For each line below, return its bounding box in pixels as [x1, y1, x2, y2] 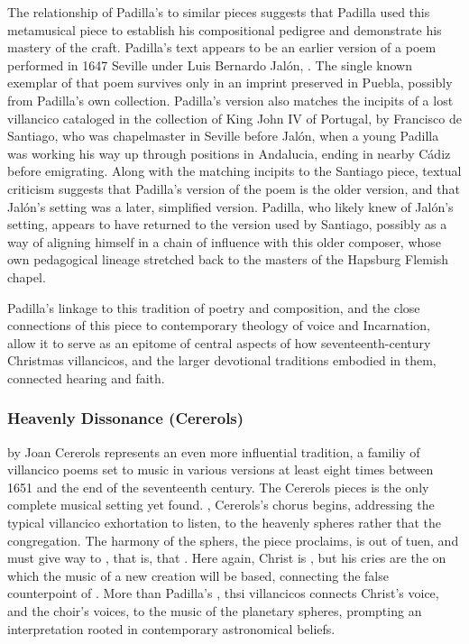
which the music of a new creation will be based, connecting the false [7, 566, 389, 584]
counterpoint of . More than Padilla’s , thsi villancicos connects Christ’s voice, [7, 584, 439, 603]
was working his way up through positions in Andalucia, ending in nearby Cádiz [7, 143, 451, 162]
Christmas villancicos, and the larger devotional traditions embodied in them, [7, 351, 437, 370]
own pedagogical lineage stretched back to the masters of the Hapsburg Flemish [7, 250, 449, 269]
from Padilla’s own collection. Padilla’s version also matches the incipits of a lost [7, 90, 454, 109]
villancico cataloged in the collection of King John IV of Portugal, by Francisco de [7, 108, 462, 127]
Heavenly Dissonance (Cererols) [7, 407, 244, 429]
